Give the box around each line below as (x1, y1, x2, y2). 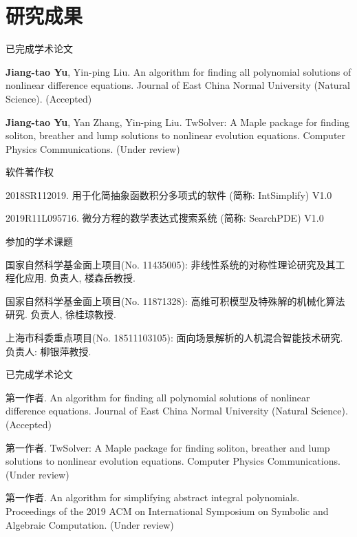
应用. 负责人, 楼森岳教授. (24, 271, 136, 285)
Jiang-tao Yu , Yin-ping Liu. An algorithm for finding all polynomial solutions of (6, 64, 351, 78)
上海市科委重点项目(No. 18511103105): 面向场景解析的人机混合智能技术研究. (6, 330, 343, 345)
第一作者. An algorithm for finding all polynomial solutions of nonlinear (6, 390, 310, 404)
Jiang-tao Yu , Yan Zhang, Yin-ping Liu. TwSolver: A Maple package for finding (6, 114, 350, 129)
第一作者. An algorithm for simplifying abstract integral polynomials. (6, 490, 300, 505)
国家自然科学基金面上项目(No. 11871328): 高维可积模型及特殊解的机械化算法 (6, 293, 345, 308)
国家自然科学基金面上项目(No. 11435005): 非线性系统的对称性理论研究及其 (6, 257, 336, 271)
